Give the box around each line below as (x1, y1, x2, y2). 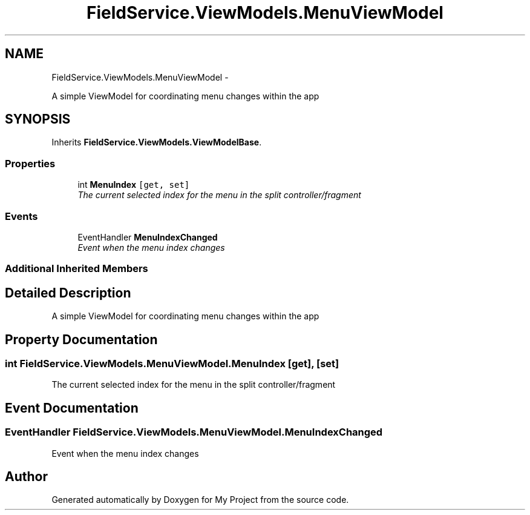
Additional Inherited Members (5, 262, 148, 275)
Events (5, 210, 38, 222)
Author (5, 469, 48, 485)
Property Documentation (5, 331, 158, 347)
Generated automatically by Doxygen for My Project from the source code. (51, 494, 349, 505)
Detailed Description (5, 285, 131, 301)
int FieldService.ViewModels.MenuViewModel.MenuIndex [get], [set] (5, 357, 339, 370)
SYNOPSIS (5, 111, 71, 127)
